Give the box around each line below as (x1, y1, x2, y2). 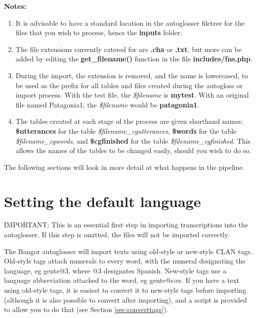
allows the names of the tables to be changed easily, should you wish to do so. (15, 145, 252, 156)
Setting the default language (4, 191, 201, 211)
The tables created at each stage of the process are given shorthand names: (15, 116, 243, 126)
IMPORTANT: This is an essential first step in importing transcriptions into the (4, 219, 248, 230)
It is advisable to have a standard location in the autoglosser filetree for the (15, 17, 245, 28)
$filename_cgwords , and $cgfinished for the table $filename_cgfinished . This (15, 135, 251, 146)
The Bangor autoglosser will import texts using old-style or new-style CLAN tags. (4, 246, 253, 256)
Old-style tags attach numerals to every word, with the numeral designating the (4, 256, 246, 266)
